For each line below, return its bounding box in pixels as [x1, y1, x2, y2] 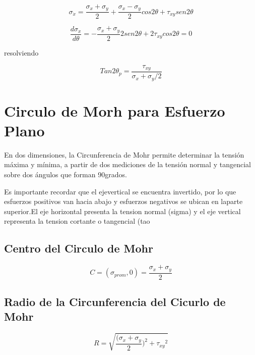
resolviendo [4, 47, 39, 58]
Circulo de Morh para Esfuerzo [4, 100, 225, 121]
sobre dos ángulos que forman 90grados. [4, 169, 127, 179]
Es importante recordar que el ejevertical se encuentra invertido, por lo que [4, 186, 236, 196]
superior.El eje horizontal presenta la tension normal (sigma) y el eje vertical [4, 206, 241, 216]
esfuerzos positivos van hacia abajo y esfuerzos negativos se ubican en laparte [4, 196, 243, 207]
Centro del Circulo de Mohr [4, 240, 153, 256]
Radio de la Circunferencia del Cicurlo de [4, 294, 226, 310]
